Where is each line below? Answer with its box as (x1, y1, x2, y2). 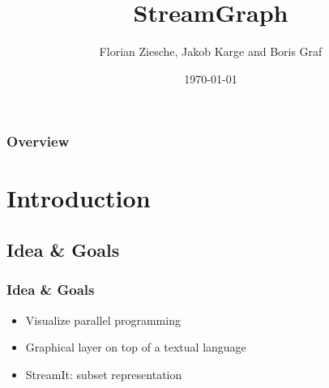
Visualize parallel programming (25, 311, 181, 328)
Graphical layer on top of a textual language (25, 339, 246, 356)
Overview (6, 131, 70, 151)
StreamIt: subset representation (25, 365, 182, 382)
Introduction (6, 181, 151, 215)
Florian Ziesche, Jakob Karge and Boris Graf (99, 43, 323, 60)
